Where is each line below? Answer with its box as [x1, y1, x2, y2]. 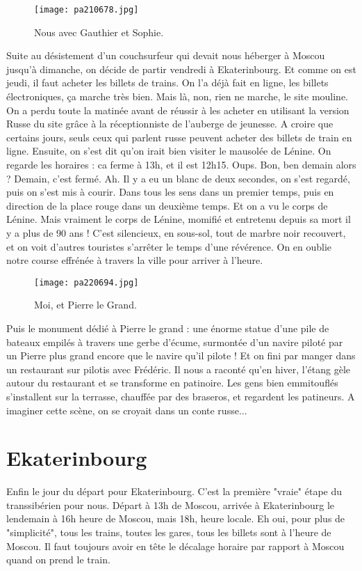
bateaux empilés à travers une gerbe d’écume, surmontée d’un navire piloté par [6, 334, 343, 349]
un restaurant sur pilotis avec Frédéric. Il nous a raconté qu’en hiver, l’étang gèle [6, 361, 351, 376]
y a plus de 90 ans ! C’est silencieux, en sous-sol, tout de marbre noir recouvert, [6, 225, 346, 240]
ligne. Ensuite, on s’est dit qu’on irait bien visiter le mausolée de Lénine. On [6, 143, 331, 158]
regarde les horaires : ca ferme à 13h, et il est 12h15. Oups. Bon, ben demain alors [6, 157, 356, 171]
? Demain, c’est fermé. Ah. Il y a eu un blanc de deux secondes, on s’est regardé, [6, 171, 350, 185]
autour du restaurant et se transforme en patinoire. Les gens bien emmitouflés [6, 375, 338, 390]
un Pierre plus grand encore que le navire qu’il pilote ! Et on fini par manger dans [6, 348, 356, 363]
